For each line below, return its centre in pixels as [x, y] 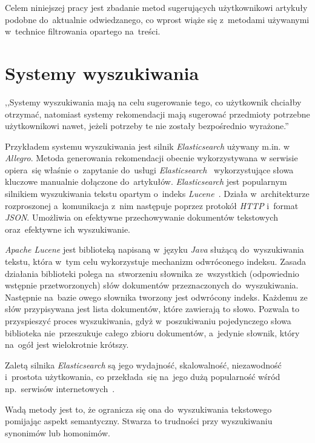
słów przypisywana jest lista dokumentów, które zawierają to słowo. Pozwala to [152, 309]
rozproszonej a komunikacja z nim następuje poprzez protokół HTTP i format [152, 205]
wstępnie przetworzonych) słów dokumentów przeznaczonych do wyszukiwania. [152, 285]
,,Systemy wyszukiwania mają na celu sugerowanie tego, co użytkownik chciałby [153, 102]
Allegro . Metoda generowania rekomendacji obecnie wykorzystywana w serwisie [151, 158]
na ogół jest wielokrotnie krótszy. [67, 345]
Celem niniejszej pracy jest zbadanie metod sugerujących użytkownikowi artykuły [156, 7]
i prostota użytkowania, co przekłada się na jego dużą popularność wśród [143, 377]
